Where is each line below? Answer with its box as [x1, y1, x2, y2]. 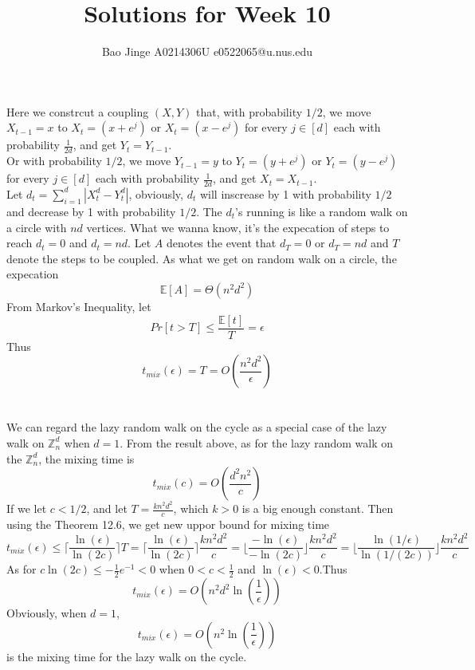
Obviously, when [6, 605, 87, 621]
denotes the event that [166, 235, 277, 251]
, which [173, 500, 209, 517]
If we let [6, 500, 47, 517]
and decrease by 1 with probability [6, 203, 176, 219]
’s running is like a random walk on [235, 203, 408, 219]
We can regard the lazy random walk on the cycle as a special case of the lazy [6, 419, 387, 436]
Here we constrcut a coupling [6, 103, 149, 120]
